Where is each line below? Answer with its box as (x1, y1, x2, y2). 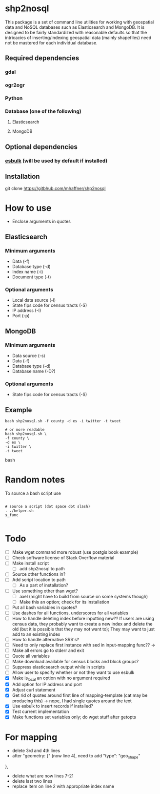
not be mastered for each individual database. (5, 40, 98, 45)
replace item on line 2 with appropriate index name (12, 783, 115, 789)
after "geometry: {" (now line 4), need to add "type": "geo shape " (12, 753, 140, 760)
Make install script (12, 560, 49, 566)
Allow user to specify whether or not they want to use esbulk (12, 669, 135, 675)
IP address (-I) (12, 308, 41, 313)
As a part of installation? (19, 582, 68, 588)
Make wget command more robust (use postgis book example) (12, 549, 139, 555)
